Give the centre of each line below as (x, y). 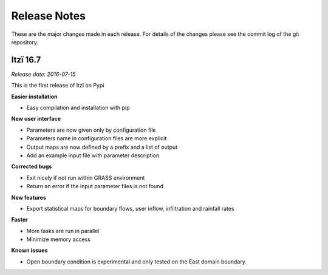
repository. (25, 42)
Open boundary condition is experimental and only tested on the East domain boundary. (137, 262)
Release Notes (49, 16)
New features (29, 197)
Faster (19, 220)
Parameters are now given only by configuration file (91, 130)
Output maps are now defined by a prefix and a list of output (102, 147)
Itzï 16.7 (26, 60)
